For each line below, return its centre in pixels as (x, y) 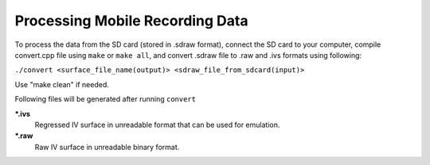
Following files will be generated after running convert (106, 99)
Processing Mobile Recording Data (131, 21)
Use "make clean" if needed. (62, 84)
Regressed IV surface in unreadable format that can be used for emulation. (157, 125)
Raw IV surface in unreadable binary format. (107, 147)
